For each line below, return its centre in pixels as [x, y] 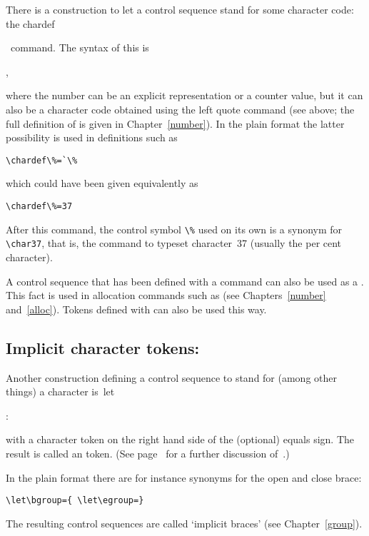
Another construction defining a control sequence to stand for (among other [172, 377]
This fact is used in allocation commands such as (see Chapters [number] [166, 295]
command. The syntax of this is [80, 47]
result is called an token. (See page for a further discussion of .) [148, 453]
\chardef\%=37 [39, 206]
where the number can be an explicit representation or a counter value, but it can [184, 95]
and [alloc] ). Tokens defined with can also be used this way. [136, 309]
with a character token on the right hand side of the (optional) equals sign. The [180, 439]
